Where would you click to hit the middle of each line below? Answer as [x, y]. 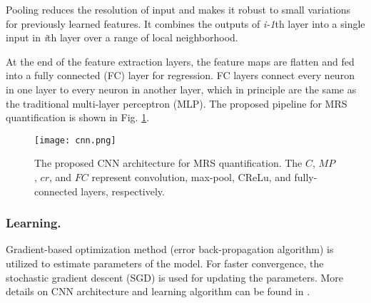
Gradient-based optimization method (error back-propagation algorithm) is [170, 249]
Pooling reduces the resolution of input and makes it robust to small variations [178, 9]
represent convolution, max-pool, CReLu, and [191, 177]
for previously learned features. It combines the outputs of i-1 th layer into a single [185, 23]
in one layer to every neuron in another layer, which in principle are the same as [181, 89]
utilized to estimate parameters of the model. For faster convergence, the [165, 263]
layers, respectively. [123, 191]
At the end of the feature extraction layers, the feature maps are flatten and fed [180, 61]
